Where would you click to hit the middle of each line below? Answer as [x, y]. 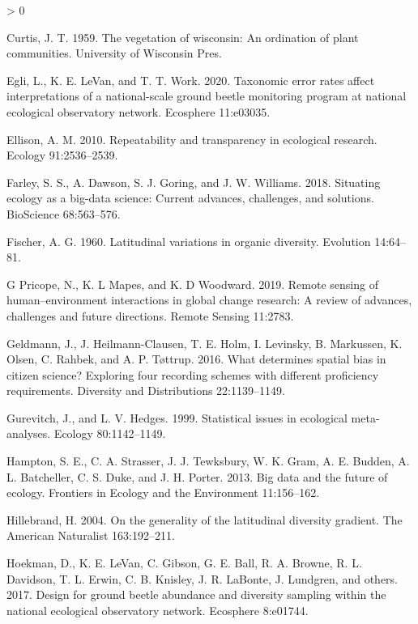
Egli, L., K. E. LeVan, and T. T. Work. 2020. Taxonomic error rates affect [191, 80]
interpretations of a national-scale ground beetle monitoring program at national [207, 96]
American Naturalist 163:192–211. [91, 535]
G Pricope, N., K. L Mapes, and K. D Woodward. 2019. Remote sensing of [192, 284]
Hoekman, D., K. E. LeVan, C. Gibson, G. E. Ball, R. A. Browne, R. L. [184, 563]
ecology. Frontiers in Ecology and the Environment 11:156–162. [163, 492]
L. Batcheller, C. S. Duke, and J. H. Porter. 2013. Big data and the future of [197, 476]
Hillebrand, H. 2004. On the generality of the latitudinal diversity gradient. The [205, 519]
